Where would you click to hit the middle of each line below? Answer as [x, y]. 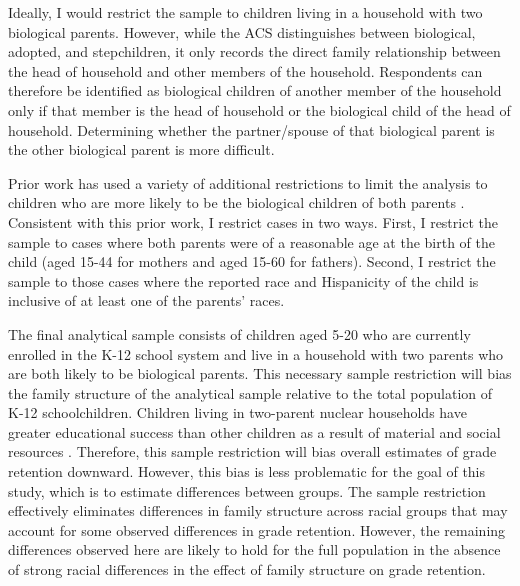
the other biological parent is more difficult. [141, 149]
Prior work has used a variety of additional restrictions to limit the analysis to [248, 182]
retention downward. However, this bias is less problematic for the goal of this [247, 471]
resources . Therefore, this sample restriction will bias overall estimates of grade [252, 451]
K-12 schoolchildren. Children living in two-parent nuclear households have [237, 412]
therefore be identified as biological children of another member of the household [255, 90]
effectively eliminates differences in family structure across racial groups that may [258, 510]
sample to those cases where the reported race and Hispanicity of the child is [243, 280]
